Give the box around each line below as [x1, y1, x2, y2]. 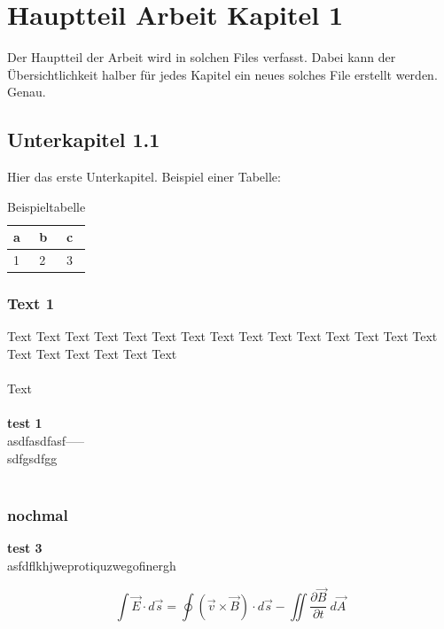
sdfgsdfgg [7, 448, 58, 467]
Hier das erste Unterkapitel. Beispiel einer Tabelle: [7, 167, 281, 186]
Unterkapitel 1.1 [7, 126, 160, 153]
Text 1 [7, 292, 55, 314]
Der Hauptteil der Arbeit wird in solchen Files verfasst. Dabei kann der [7, 48, 396, 66]
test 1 [7, 414, 43, 432]
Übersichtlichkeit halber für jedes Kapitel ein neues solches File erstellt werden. [7, 65, 438, 83]
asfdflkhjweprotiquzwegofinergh [7, 555, 176, 574]
